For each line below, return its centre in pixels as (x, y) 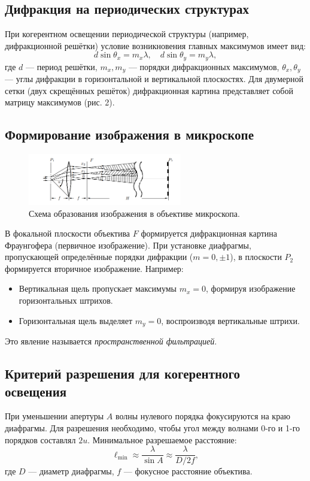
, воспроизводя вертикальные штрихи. (230, 320)
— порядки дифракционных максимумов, (204, 66)
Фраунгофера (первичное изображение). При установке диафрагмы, (128, 245)
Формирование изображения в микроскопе (129, 134)
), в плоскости (256, 257)
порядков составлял (40, 439)
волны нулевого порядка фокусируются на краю (203, 416)
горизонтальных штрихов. (66, 300)
